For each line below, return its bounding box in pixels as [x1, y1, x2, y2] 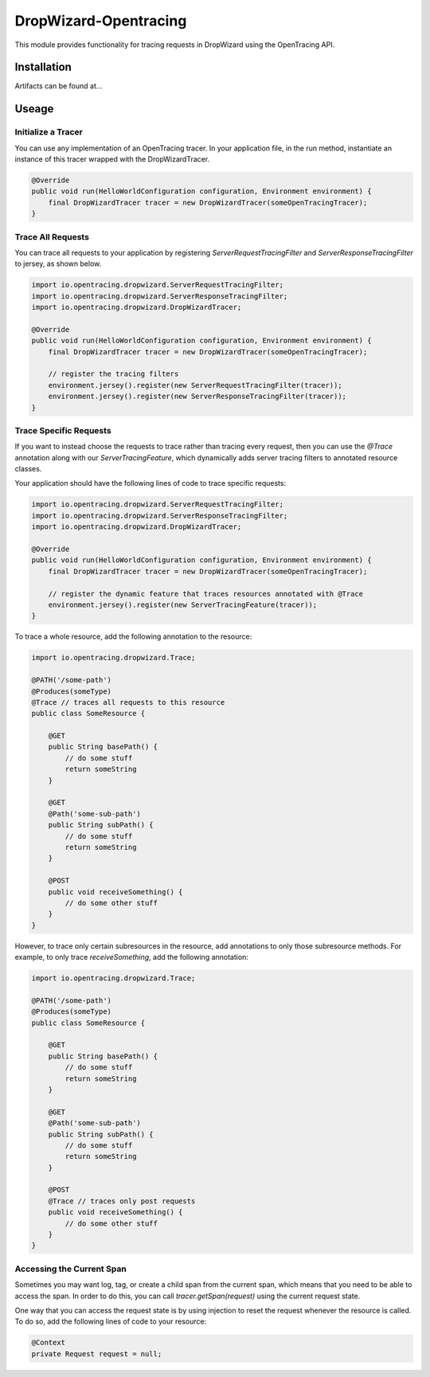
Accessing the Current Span [14, 1263, 127, 1274]
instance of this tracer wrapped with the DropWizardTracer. [14, 155, 210, 163]
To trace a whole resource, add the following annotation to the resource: [14, 632, 252, 641]
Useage [14, 102, 54, 115]
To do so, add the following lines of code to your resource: [14, 1316, 207, 1326]
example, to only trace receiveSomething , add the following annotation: [14, 953, 248, 962]
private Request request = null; [31, 1349, 162, 1358]
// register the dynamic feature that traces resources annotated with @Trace [48, 589, 364, 598]
